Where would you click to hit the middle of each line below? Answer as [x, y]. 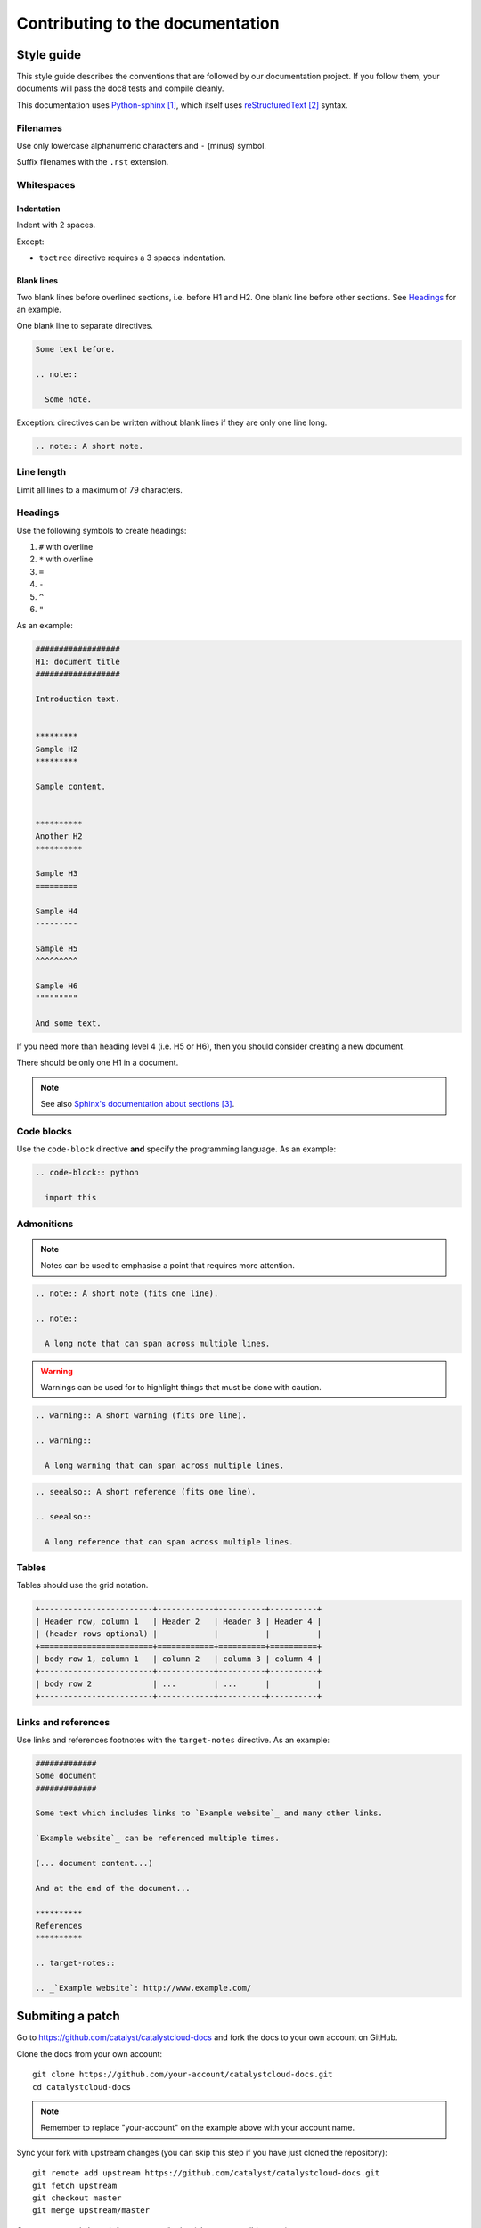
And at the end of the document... [113, 1888]
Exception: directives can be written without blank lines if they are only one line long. [172, 422]
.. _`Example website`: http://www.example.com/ [143, 1988]
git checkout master [77, 2198]
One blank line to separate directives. [85, 326]
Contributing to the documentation [148, 23]
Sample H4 [57, 911]
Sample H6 [57, 986]
